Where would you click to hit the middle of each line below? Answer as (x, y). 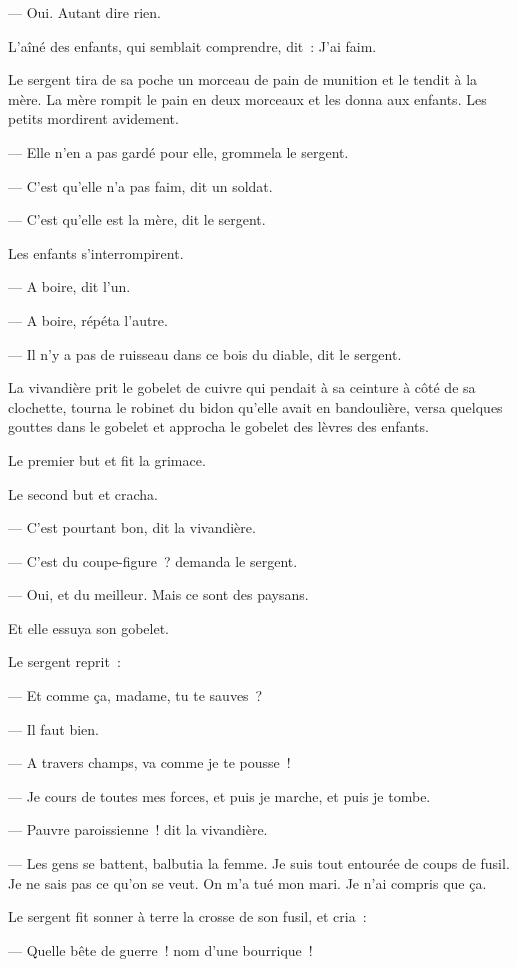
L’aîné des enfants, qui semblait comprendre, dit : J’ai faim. (192, 45)
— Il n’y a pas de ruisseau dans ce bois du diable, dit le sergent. (205, 353)
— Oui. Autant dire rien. (84, 12)
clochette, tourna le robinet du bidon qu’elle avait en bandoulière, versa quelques (255, 406)
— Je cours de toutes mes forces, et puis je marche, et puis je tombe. (219, 795)
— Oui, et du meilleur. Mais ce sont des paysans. (158, 594)
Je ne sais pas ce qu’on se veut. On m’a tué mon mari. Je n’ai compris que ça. (247, 882)
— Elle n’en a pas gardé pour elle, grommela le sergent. (178, 151)
